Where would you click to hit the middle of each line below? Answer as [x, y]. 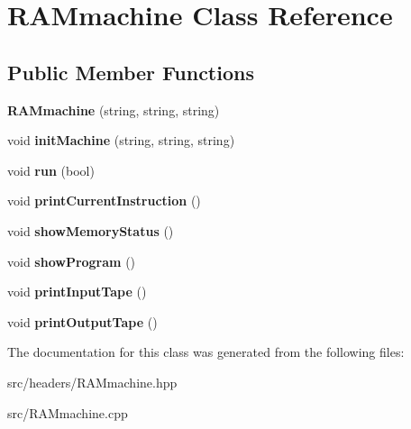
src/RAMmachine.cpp [68, 412]
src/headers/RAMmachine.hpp [92, 382]
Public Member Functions [131, 72]
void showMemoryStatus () [91, 230]
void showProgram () [72, 261]
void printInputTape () [77, 292]
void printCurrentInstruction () [104, 201]
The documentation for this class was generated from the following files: [206, 352]
